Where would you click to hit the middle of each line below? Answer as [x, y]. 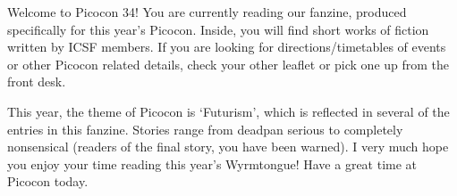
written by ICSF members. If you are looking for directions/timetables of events [227, 47]
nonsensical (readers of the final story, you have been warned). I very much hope [228, 147]
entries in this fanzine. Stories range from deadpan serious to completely [205, 129]
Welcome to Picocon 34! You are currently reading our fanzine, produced [207, 12]
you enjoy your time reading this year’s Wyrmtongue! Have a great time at [212, 163]
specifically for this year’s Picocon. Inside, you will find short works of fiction [218, 29]
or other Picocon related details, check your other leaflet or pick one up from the [228, 64]
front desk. [37, 82]
